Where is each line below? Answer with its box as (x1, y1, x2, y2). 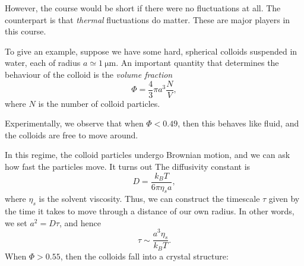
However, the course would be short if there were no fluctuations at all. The (5, 2, 281, 14)
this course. (5, 25, 46, 37)
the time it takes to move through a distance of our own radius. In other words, (5, 205, 294, 217)
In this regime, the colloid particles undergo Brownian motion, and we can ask (5, 148, 290, 161)
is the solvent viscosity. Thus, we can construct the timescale (39, 192, 260, 205)
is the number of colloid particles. (38, 97, 160, 109)
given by (268, 192, 300, 205)
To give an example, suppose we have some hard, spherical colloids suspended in (5, 45, 297, 57)
